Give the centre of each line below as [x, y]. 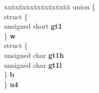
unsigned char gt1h [34, 55]
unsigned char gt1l [33, 65]
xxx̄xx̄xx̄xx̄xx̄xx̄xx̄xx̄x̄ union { [50, 6]
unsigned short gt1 [33, 26]
